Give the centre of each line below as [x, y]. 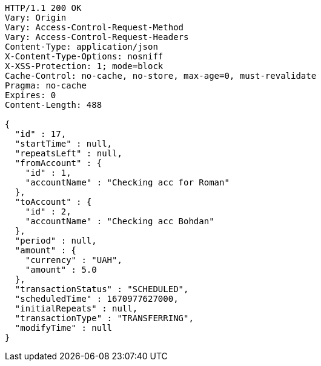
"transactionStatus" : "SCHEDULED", [102, 289]
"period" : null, [56, 241]
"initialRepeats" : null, [76, 308]
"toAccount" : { [53, 202]
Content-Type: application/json [81, 47]
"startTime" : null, [64, 144]
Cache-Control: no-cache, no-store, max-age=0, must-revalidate [161, 76]
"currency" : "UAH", [74, 260]
